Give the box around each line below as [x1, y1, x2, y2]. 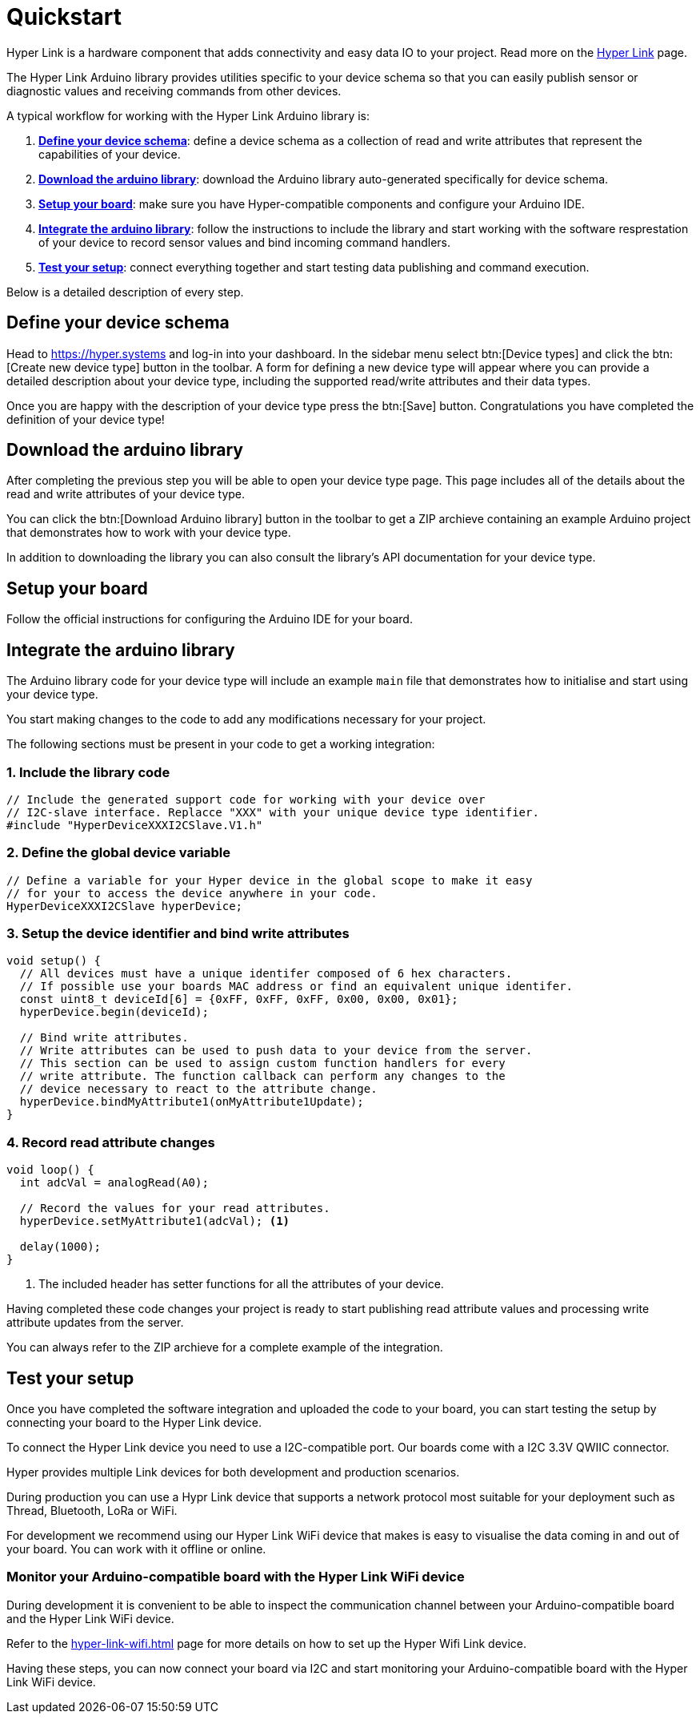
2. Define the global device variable [6, 844, 231, 861]
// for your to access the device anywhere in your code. [6, 886, 378, 900]
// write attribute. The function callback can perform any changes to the [19, 1069, 506, 1083]
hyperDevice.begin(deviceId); [19, 1005, 209, 1019]
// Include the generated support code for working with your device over [6, 792, 486, 806]
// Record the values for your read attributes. [19, 1202, 330, 1215]
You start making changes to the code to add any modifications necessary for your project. [6, 712, 486, 727]
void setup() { [6, 954, 102, 968]
